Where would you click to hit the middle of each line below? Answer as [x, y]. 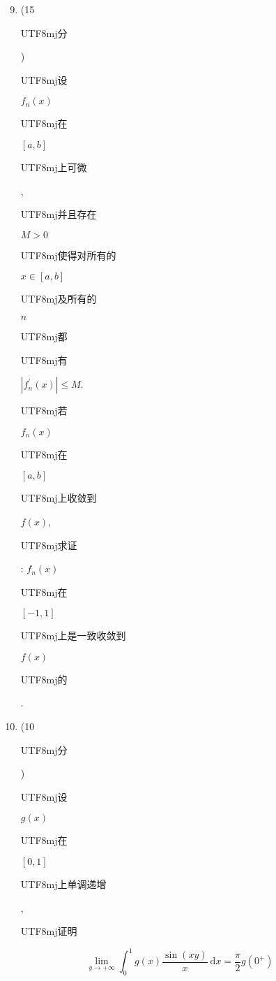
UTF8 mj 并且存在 [59, 214]
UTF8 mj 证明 [49, 931]
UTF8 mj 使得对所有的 [68, 255]
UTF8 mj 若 [44, 410]
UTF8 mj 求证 [49, 545]
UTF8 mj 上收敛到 [59, 498]
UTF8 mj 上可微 [54, 167]
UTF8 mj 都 [44, 336]
